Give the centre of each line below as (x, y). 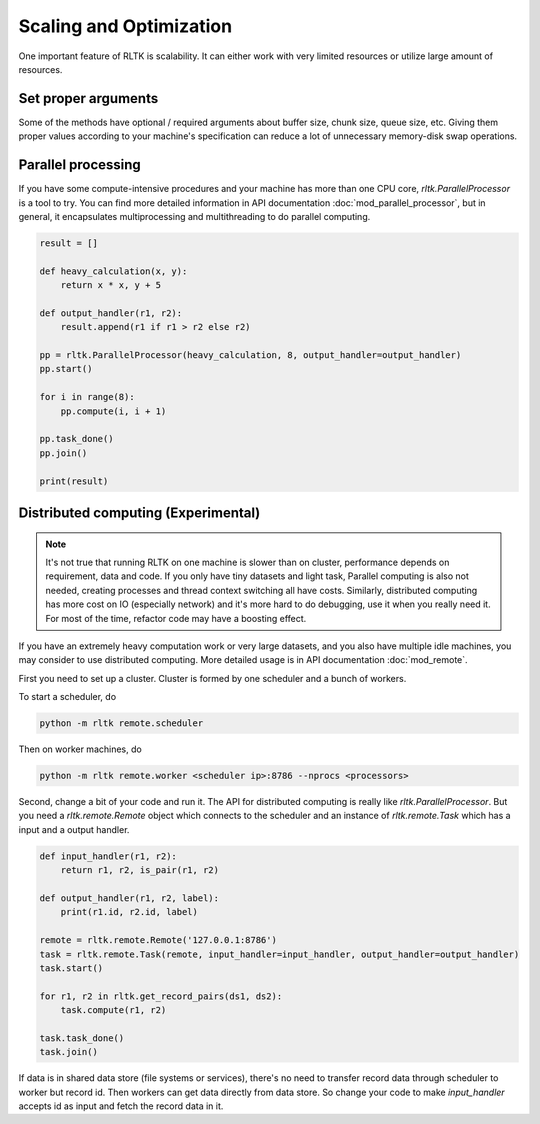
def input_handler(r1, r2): (108, 856)
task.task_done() (82, 1038)
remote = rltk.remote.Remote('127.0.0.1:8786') (158, 940)
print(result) (74, 481)
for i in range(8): (87, 397)
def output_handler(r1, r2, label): (129, 898)
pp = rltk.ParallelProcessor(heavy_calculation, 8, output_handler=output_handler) (250, 355)
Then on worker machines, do (80, 749)
